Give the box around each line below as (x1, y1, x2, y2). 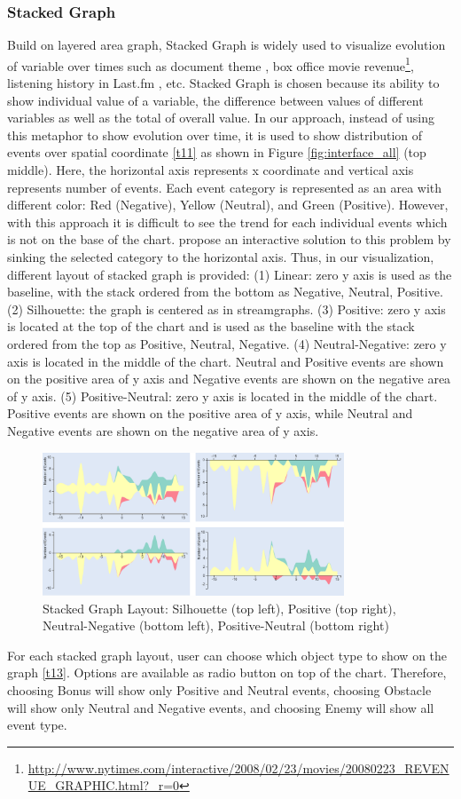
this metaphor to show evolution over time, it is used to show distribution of (7, 125, 423, 144)
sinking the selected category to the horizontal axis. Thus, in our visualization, (7, 248, 434, 265)
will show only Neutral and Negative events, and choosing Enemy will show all (7, 698, 434, 716)
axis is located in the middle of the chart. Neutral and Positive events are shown (7, 352, 444, 370)
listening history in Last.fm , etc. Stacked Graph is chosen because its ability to (7, 74, 440, 92)
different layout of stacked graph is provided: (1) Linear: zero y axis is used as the (7, 265, 452, 283)
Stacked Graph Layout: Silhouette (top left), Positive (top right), (43, 598, 396, 617)
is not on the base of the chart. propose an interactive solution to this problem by (7, 230, 451, 249)
